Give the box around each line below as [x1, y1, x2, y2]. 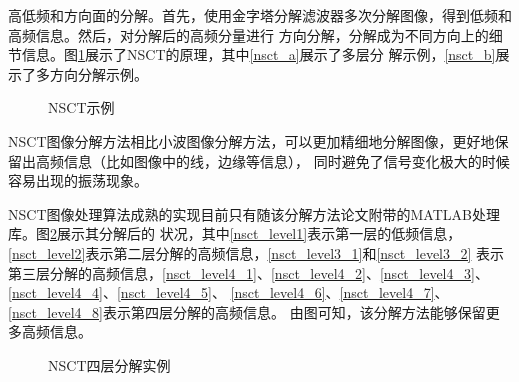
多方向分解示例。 [35, 63, 148, 84]
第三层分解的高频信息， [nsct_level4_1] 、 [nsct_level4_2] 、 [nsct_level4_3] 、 [8, 262, 489, 283]
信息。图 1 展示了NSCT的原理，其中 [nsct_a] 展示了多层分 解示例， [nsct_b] [21, 44, 496, 65]
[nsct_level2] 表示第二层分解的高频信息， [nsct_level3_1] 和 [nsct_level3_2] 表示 [8, 242, 505, 263]
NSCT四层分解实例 [48, 354, 171, 375]
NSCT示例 [48, 97, 115, 118]
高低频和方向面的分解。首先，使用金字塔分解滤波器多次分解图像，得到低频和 [8, 5, 512, 25]
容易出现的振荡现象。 [8, 170, 148, 191]
